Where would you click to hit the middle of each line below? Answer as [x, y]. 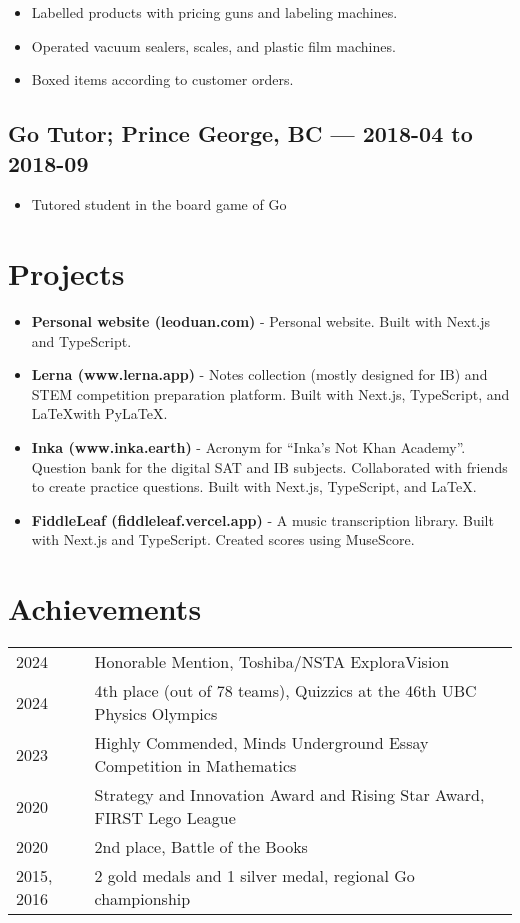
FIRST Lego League [165, 818]
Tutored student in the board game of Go [159, 204]
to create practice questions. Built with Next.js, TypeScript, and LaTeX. [254, 486]
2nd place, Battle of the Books [201, 847]
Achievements [105, 608]
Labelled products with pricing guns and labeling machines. [214, 12]
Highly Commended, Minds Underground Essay [261, 743]
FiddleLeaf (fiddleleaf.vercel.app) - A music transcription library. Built [262, 519]
